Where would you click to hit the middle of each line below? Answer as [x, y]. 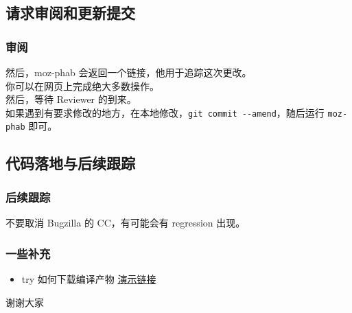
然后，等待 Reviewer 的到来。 [71, 99]
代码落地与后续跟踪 [70, 163]
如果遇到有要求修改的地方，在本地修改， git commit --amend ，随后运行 [165, 112]
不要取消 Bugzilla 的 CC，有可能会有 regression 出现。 [126, 223]
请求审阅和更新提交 [70, 13]
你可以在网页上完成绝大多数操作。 [82, 85]
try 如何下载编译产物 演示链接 [89, 278]
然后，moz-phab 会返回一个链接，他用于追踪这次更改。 [129, 72]
